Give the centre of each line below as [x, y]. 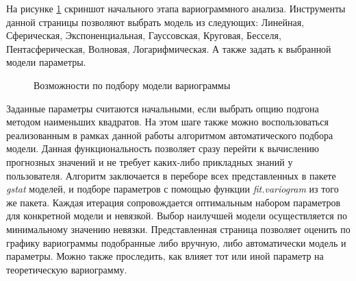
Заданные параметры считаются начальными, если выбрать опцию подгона [163, 108]
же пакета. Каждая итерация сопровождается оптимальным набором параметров [174, 202]
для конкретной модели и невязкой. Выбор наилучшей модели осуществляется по [177, 216]
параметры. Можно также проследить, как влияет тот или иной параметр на [165, 256]
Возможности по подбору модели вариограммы [132, 85]
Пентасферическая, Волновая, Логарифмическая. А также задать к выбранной [169, 48]
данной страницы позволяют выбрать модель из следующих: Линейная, [155, 22]
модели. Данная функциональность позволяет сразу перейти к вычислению [163, 148]
